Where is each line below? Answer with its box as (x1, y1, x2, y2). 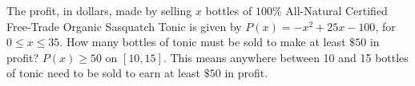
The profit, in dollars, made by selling (6, 2, 192, 18)
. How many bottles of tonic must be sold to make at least (59, 33, 346, 50)
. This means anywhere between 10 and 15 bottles (163, 49, 409, 65)
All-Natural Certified (285, 2, 388, 18)
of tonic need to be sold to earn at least (6, 64, 201, 81)
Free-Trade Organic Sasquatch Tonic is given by (6, 18, 242, 34)
